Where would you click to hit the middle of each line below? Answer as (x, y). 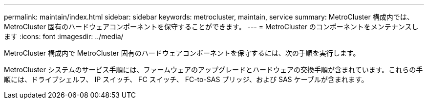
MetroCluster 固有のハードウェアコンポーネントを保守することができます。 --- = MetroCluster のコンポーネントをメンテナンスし (211, 27)
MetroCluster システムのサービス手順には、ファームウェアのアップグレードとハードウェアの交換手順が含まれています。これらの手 (214, 70)
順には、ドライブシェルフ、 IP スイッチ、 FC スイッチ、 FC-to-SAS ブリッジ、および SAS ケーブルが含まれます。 (186, 79)
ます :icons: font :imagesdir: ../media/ (64, 36)
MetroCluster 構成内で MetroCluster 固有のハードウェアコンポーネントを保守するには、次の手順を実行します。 (182, 53)
